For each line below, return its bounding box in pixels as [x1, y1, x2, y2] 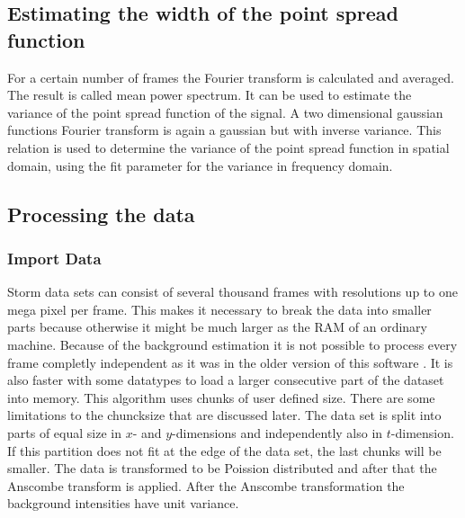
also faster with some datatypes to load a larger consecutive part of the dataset [7, 371, 444, 389]
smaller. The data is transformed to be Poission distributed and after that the [7, 459, 437, 478]
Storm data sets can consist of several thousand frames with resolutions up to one [7, 282, 458, 301]
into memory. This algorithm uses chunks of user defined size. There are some [7, 388, 435, 406]
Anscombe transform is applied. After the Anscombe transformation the [7, 476, 405, 495]
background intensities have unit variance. [7, 494, 239, 513]
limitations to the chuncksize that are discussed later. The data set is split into [7, 406, 442, 424]
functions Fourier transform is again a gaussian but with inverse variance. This [7, 121, 442, 139]
